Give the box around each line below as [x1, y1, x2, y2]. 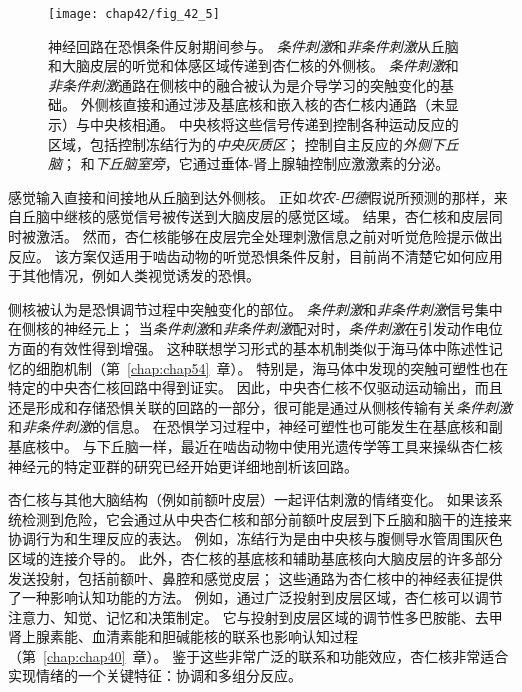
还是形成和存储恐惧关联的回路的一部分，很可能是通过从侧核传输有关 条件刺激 [8, 396, 512, 417]
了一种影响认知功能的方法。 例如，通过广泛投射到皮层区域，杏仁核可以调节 [8, 587, 503, 608]
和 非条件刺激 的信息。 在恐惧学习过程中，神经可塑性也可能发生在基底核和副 [8, 416, 503, 437]
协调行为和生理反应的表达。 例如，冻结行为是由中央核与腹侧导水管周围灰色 [8, 528, 503, 549]
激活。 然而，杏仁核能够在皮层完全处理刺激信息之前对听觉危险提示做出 [35, 226, 503, 246]
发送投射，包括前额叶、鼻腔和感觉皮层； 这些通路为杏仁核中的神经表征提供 [8, 567, 503, 588]
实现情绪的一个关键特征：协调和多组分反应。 [8, 665, 302, 686]
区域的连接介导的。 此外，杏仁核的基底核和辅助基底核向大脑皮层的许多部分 [8, 547, 503, 568]
